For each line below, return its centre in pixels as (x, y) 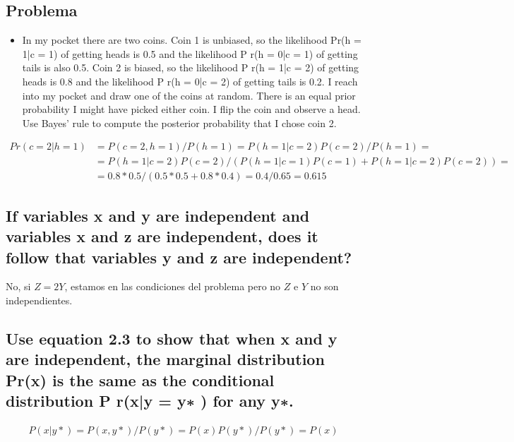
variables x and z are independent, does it (162, 236)
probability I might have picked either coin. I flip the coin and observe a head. (191, 109)
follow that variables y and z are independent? (179, 257)
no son (324, 286)
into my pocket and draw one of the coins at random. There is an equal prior (189, 95)
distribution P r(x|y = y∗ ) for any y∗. (150, 401)
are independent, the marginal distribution (165, 359)
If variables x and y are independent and (158, 215)
